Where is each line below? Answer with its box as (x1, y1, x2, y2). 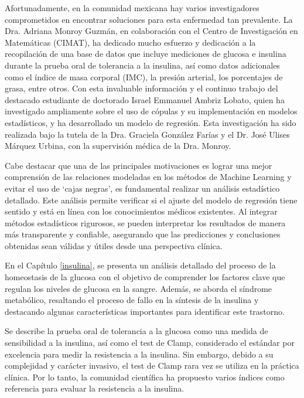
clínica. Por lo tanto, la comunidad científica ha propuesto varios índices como (5, 370, 285, 383)
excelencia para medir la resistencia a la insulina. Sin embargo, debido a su (5, 348, 274, 360)
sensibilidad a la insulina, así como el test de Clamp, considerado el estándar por (5, 336, 295, 349)
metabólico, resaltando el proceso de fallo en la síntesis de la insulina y (5, 294, 259, 306)
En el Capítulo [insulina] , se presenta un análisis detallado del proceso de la (5, 259, 276, 271)
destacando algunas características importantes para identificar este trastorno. (5, 305, 285, 317)
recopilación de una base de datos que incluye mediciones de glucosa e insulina (5, 47, 286, 60)
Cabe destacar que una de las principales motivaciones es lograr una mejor (5, 159, 272, 171)
